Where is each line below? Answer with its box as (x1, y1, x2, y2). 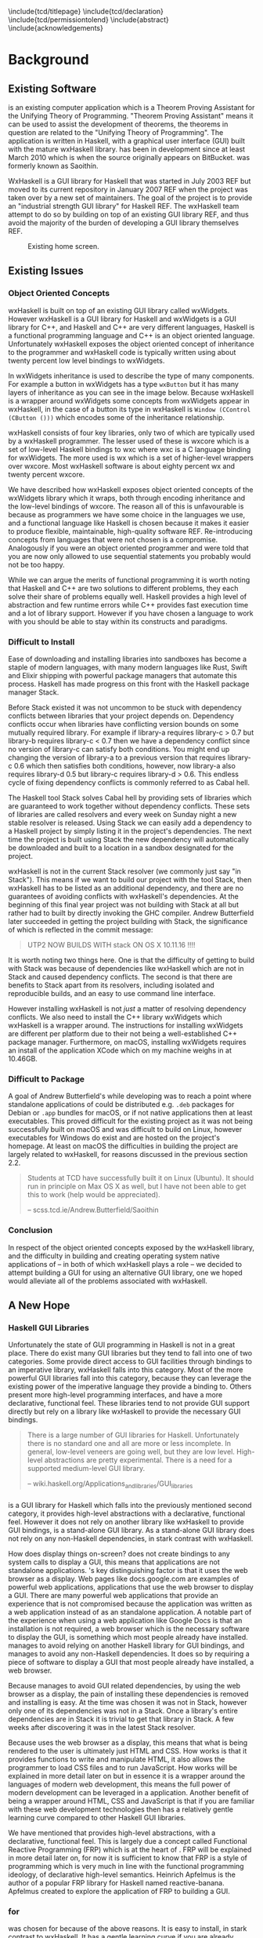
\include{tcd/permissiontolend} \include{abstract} (8, 15, 170, 24)
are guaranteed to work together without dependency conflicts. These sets (8, 801, 250, 811)
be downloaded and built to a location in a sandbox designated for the (8, 843, 234, 852)
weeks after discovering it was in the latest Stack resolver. (8, 1722, 196, 1732)
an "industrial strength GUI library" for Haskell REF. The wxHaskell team (8, 202, 240, 210)
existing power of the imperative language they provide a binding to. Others (8, 1381, 252, 1392)
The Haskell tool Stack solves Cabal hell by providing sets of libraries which (8, 793, 252, 802)
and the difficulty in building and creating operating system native (8, 1251, 221, 1261)
